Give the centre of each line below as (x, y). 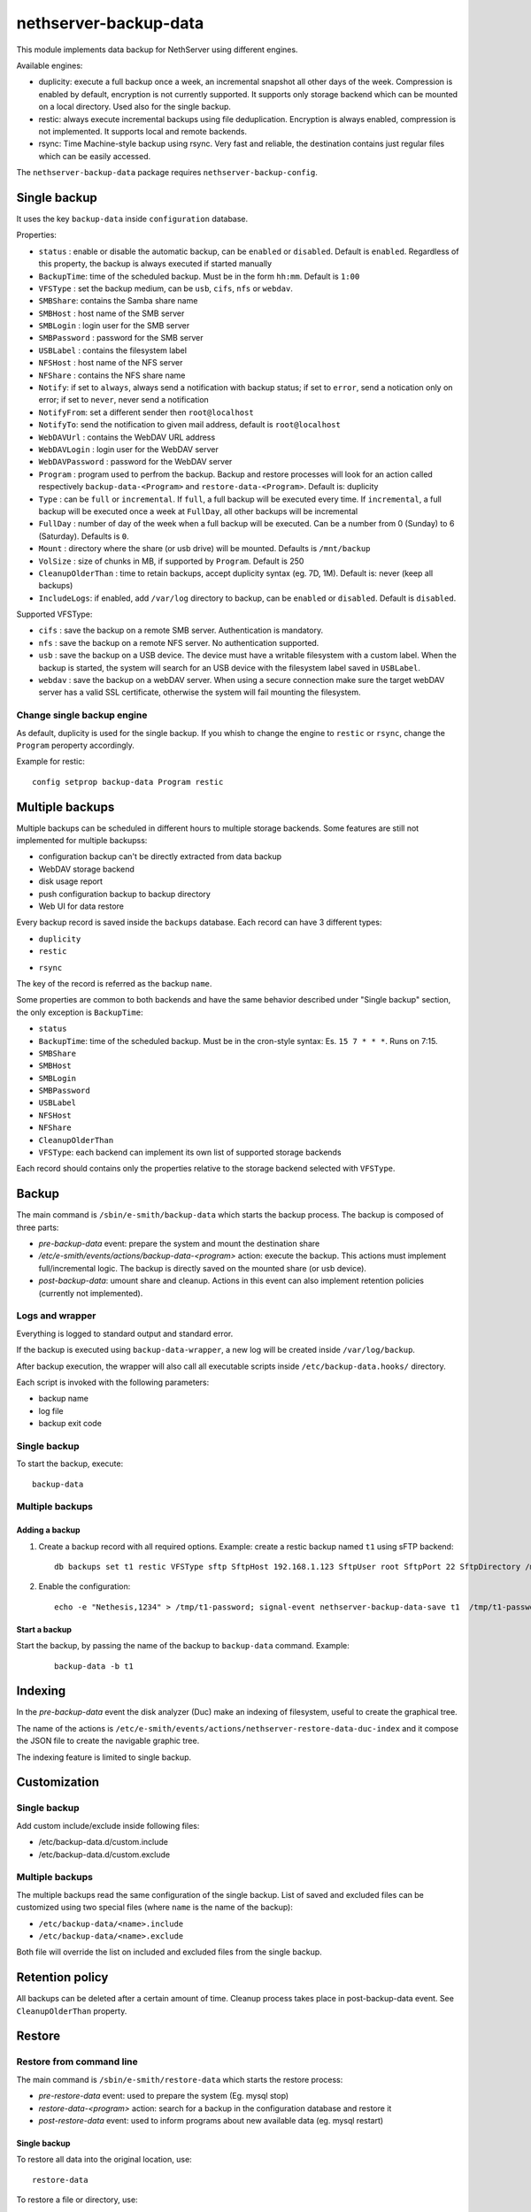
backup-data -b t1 (94, 1666)
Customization (58, 1782)
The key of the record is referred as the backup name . (114, 983)
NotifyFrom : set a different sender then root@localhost (146, 412)
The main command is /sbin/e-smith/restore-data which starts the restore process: (180, 2079)
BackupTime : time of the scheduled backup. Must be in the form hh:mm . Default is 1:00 (199, 276)
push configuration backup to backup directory (125, 894)
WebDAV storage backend (86, 869)
